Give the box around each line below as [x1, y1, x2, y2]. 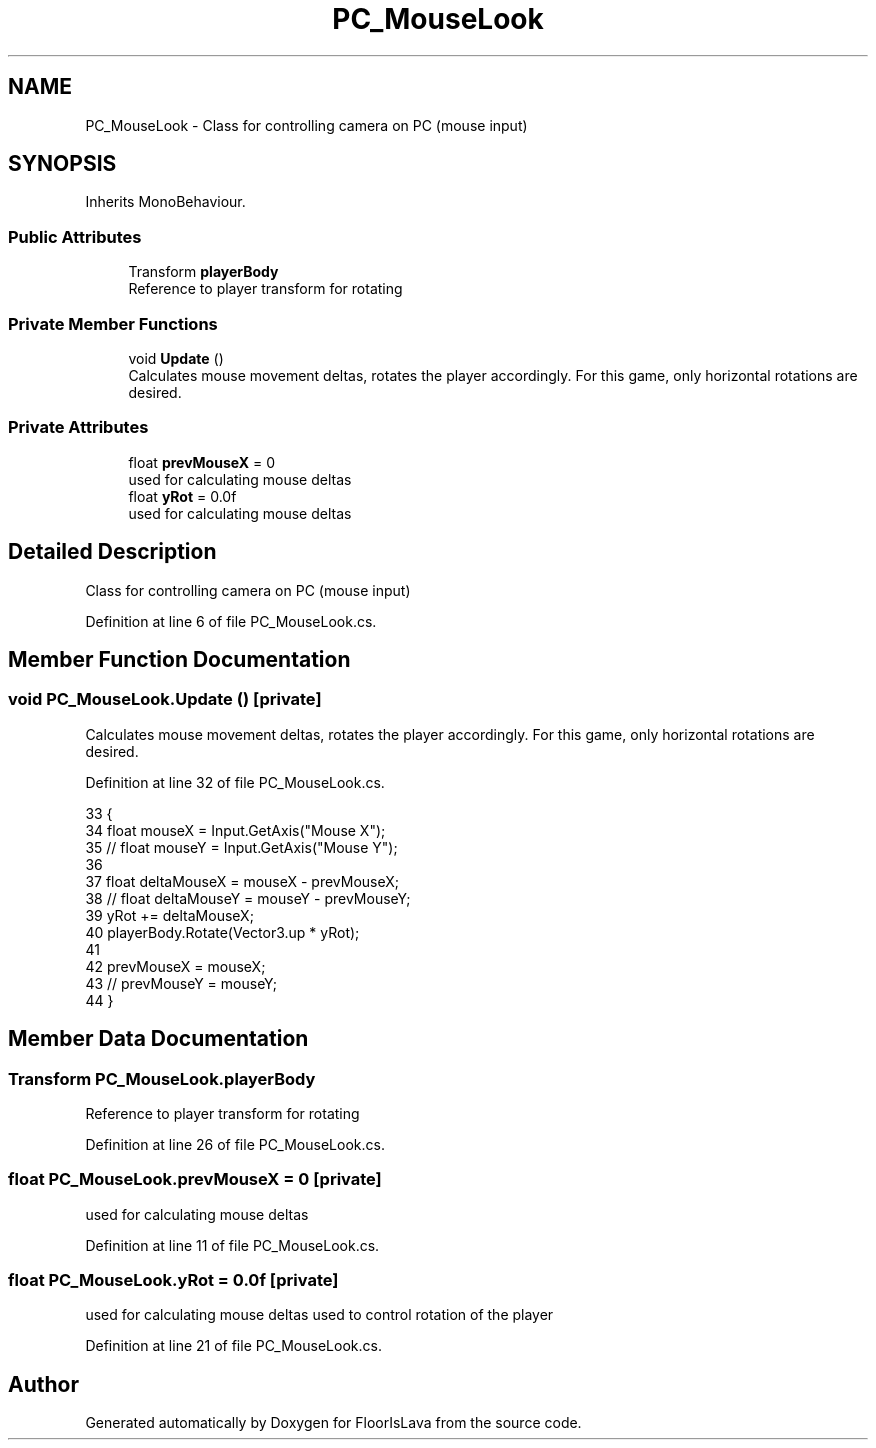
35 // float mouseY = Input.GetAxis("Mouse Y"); [85, 838, 398, 856]
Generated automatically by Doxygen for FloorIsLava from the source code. [85, 1414, 582, 1432]
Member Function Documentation [8, 646, 351, 672]
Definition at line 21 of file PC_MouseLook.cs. [85, 1337, 382, 1355]
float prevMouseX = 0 [128, 453, 276, 471]
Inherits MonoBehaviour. [85, 193, 246, 211]
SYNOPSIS [8, 151, 117, 177]
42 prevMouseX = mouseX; [85, 957, 266, 975]
